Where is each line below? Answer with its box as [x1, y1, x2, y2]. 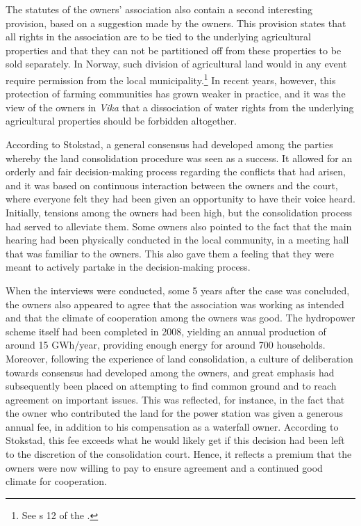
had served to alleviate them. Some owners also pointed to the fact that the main [6, 218, 352, 233]
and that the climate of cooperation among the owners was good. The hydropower [6, 310, 355, 325]
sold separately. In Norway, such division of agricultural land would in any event [6, 56, 347, 71]
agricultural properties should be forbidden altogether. [6, 113, 237, 128]
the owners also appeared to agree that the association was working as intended [6, 296, 344, 311]
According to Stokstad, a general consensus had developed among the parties [6, 137, 333, 151]
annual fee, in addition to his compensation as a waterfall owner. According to [6, 419, 339, 433]
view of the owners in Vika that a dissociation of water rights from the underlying [6, 99, 354, 114]
